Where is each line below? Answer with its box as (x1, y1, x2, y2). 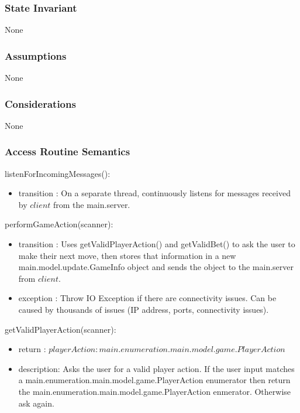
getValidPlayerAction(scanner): (5, 323, 116, 335)
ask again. (18, 397, 54, 409)
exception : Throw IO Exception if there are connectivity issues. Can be (18, 292, 277, 304)
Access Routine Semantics (5, 144, 130, 159)
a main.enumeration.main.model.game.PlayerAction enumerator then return (18, 374, 291, 386)
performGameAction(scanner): (5, 218, 113, 230)
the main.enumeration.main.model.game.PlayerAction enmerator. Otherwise (18, 385, 291, 397)
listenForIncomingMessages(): (5, 167, 111, 179)
